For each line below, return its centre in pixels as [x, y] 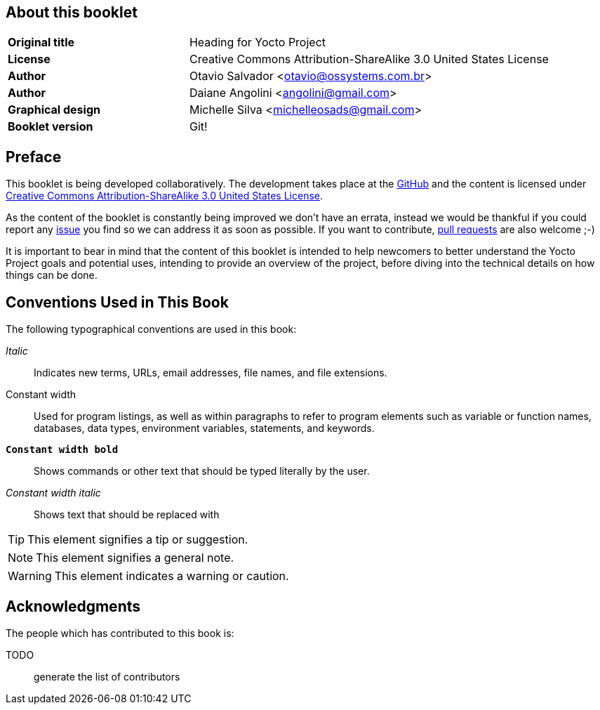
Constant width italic [53, 493]
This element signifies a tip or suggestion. [138, 540]
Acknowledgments [73, 606]
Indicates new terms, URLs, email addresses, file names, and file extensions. [211, 373]
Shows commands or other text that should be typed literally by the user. [202, 471]
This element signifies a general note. [135, 558]
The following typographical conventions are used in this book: [151, 329]
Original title [41, 42]
